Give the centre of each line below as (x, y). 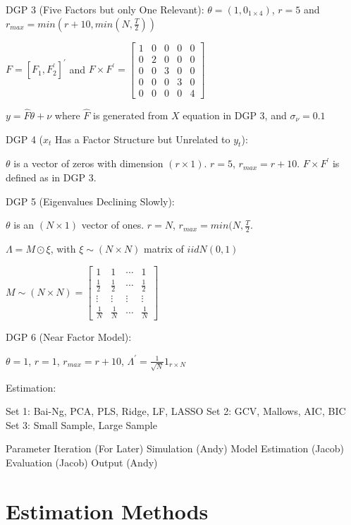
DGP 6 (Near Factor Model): (69, 337)
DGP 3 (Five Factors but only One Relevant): (105, 9)
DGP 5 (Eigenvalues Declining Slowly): (90, 201)
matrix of (164, 248)
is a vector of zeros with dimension (88, 163)
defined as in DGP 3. (51, 177)
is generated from (130, 115)
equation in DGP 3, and (235, 115)
